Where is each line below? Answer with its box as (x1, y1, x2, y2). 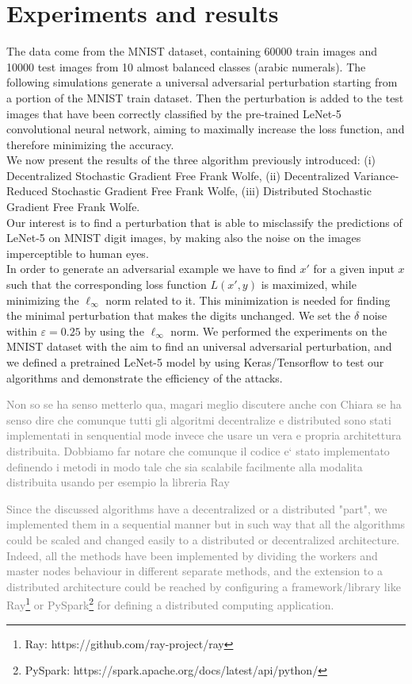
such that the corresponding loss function (6, 276, 207, 293)
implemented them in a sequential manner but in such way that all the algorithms (6, 516, 406, 532)
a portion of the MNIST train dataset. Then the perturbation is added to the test (6, 89, 404, 106)
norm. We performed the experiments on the (170, 322, 387, 339)
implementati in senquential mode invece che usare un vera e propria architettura (6, 427, 402, 444)
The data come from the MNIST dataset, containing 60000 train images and (6, 43, 378, 60)
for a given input (313, 260, 395, 277)
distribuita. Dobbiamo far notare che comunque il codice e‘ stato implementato (6, 442, 390, 459)
